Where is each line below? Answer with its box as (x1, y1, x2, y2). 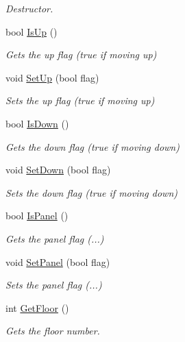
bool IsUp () (5, 24, 58, 38)
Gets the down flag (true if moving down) (5, 139, 180, 154)
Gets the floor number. (5, 323, 100, 338)
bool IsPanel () (5, 208, 69, 223)
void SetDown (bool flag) (5, 162, 111, 177)
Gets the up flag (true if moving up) (5, 47, 157, 62)
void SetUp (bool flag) (5, 70, 99, 84)
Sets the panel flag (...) (5, 278, 102, 292)
